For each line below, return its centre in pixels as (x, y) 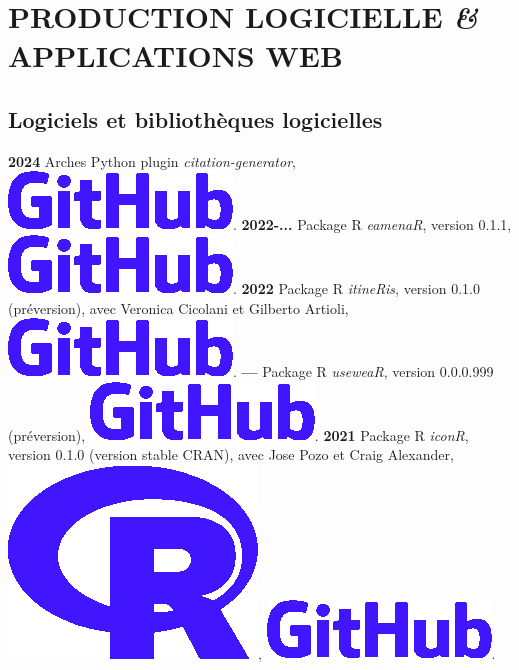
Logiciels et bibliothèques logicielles (195, 118)
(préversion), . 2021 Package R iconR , (238, 434)
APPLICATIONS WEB (175, 55)
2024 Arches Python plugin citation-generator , (152, 160)
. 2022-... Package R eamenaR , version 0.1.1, (372, 224)
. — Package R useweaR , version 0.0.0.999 (363, 371)
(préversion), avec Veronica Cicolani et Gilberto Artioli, (178, 307)
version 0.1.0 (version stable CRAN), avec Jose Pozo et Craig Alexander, (231, 454)
